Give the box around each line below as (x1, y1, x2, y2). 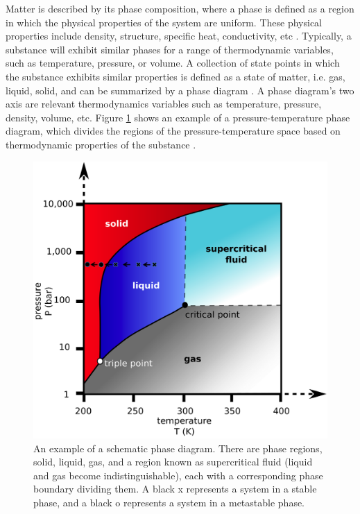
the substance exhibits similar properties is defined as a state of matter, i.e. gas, (6, 69, 345, 83)
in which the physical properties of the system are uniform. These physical (6, 15, 322, 29)
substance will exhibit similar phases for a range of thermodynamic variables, (6, 42, 334, 56)
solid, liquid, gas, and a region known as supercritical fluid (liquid (33, 454, 313, 469)
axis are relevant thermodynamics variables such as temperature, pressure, (6, 96, 322, 111)
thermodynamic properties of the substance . (6, 137, 196, 151)
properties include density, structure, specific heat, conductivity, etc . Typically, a (6, 28, 352, 43)
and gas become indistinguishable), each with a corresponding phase (33, 468, 323, 482)
